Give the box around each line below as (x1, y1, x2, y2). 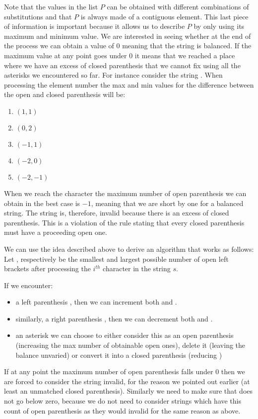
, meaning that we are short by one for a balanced (91, 198, 244, 208)
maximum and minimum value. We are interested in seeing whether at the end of (4, 30, 251, 41)
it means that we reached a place (134, 50, 235, 60)
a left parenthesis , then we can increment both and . (15, 297, 177, 307)
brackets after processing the (4, 263, 91, 274)
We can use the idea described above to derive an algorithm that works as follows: (4, 243, 254, 254)
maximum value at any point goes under (4, 50, 127, 60)
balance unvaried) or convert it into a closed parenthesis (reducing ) (15, 349, 222, 360)
